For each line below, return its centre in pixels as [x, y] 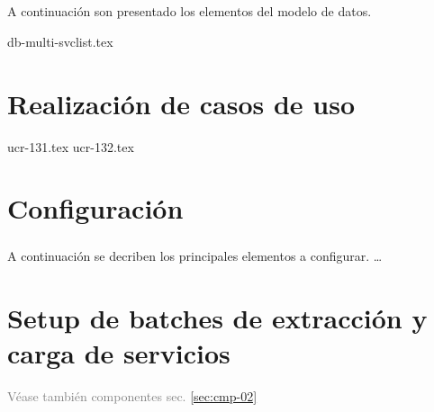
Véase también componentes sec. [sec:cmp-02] [132, 395]
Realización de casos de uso [181, 103]
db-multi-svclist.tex [60, 41]
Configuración [95, 208]
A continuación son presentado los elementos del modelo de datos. [190, 11]
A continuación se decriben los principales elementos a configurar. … [195, 256]
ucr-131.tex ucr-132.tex [71, 146]
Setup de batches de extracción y [217, 317]
